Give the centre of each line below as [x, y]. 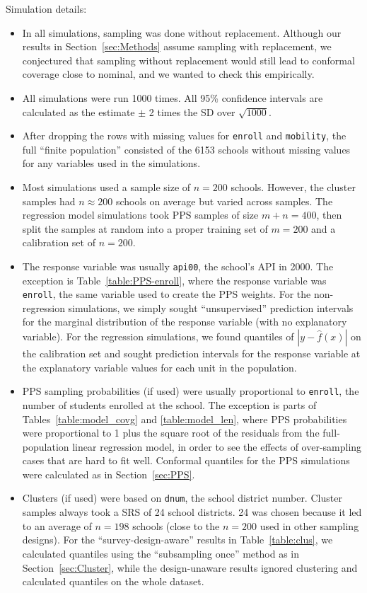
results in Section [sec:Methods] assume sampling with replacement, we [177, 46]
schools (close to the [176, 525]
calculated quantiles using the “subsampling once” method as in [161, 553]
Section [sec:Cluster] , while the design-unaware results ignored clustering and [190, 567]
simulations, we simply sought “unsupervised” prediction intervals [211, 307]
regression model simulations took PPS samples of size [140, 215]
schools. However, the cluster [293, 187]
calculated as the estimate [78, 111]
